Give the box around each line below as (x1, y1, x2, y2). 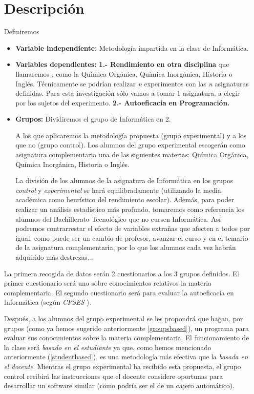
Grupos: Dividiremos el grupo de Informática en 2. (15, 114, 171, 124)
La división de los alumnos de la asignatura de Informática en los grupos (15, 175, 233, 186)
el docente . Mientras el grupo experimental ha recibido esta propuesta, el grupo (4, 361, 241, 371)
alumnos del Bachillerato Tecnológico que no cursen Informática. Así (15, 213, 221, 224)
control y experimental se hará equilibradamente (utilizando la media (15, 185, 221, 195)
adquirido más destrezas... (15, 252, 93, 262)
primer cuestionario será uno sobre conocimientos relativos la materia (4, 278, 212, 288)
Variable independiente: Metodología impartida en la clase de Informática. (15, 42, 249, 53)
